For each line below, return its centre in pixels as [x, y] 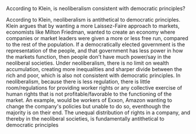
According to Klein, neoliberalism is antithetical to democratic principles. [93, 20]
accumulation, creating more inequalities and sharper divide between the [94, 69]
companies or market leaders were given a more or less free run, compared [97, 38]
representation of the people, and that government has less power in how [94, 51]
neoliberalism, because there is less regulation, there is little [78, 82]
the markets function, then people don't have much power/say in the [89, 57]
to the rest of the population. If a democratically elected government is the [96, 44]
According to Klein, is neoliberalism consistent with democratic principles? [96, 8]
